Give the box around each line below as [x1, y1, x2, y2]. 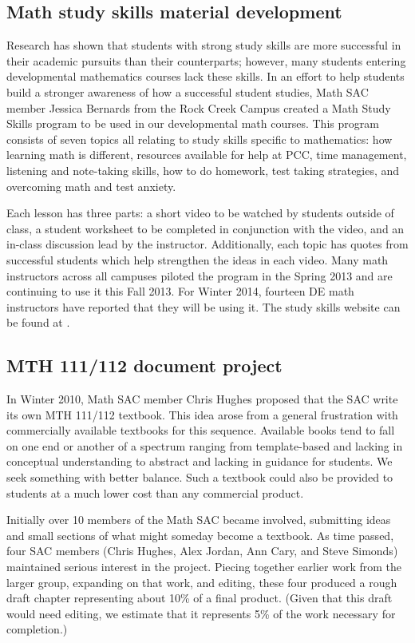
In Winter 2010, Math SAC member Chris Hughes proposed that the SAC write [6, 391, 398, 407]
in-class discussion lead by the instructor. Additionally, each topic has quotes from [6, 236, 409, 252]
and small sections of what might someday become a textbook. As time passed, [6, 526, 394, 543]
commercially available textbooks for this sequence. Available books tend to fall [6, 422, 395, 439]
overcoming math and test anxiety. [6, 177, 176, 194]
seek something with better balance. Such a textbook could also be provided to [6, 469, 393, 486]
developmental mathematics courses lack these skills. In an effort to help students [6, 68, 405, 85]
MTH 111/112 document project [6, 353, 283, 378]
